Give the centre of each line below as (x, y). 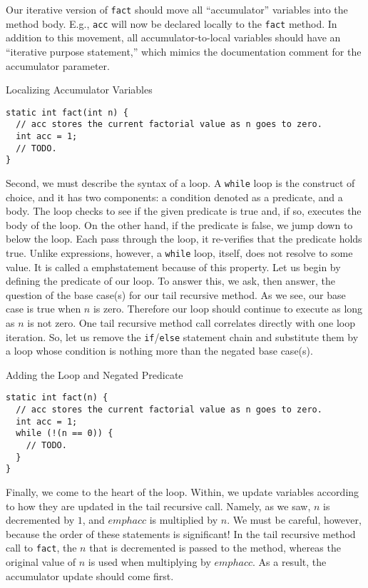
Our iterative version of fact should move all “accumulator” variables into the (177, 9)
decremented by (40, 520)
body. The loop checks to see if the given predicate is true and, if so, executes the (184, 211)
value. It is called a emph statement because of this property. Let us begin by (173, 267)
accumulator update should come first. (90, 576)
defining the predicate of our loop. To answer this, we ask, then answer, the (171, 281)
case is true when (44, 309)
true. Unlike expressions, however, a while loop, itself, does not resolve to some (179, 253)
